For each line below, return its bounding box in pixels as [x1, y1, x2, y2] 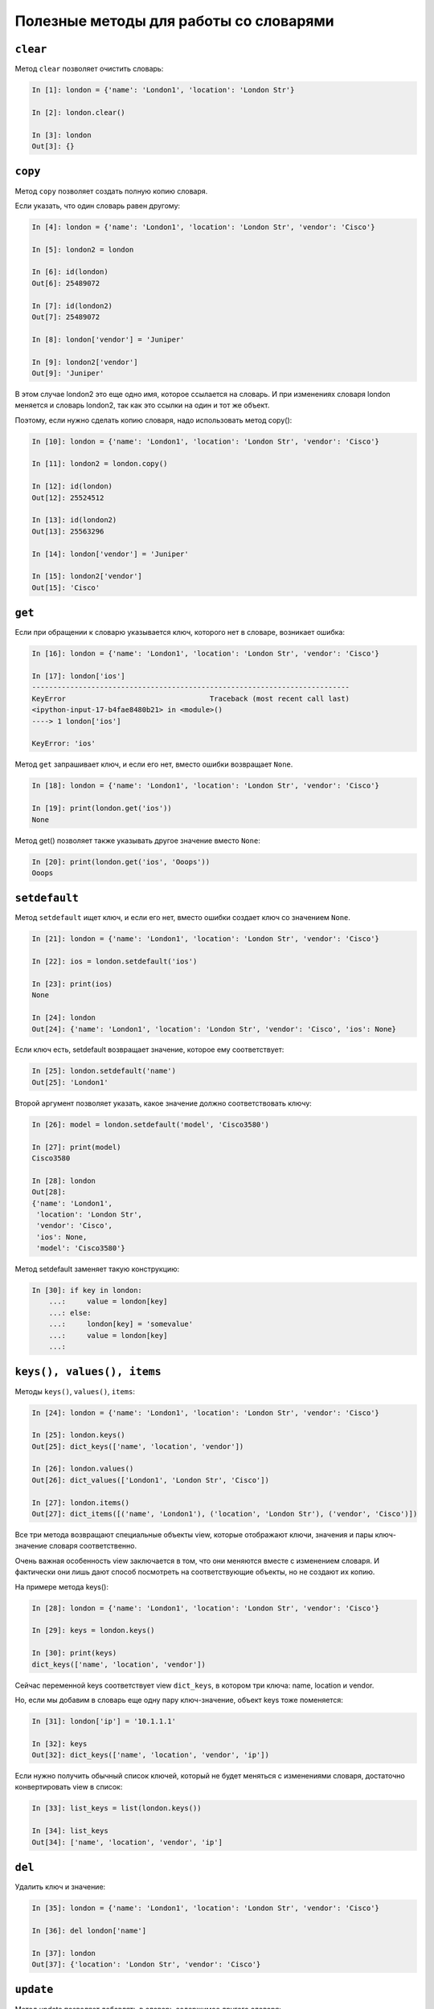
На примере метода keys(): [14, 1581, 108, 1591]
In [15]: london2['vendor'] [31, 571, 142, 581]
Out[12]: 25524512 [31, 493, 104, 502]
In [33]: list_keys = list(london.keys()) [31, 1804, 202, 1813]
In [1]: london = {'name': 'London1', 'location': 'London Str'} [31, 85, 295, 95]
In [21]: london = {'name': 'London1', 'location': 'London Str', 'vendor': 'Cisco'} [31, 935, 379, 943]
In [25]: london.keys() [31, 1430, 126, 1440]
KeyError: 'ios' [31, 739, 96, 748]
